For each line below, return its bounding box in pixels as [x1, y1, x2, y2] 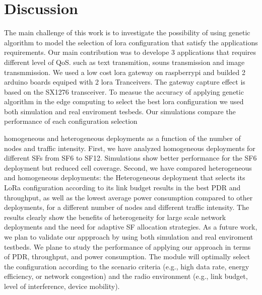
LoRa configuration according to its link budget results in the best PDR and [4, 182, 241, 193]
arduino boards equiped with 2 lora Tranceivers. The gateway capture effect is [4, 77, 245, 87]
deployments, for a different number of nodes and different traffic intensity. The [4, 202, 249, 212]
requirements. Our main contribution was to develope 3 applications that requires [4, 47, 256, 57]
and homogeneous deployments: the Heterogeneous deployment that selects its [4, 172, 245, 183]
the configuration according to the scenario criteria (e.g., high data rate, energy [4, 261, 249, 271]
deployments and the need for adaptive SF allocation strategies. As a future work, [4, 222, 257, 232]
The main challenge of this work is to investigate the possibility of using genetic [4, 27, 250, 38]
